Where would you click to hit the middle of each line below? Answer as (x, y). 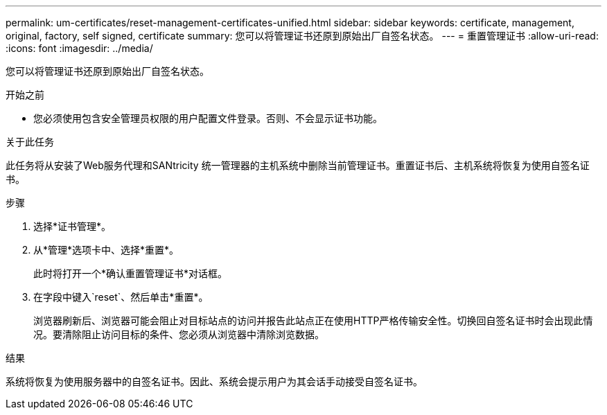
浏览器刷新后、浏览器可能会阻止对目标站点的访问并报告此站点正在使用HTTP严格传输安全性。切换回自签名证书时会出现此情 (313, 320)
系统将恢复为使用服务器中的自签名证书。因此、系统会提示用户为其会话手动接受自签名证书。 (214, 381)
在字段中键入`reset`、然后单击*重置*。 (121, 297)
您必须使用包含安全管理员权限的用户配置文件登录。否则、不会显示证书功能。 (208, 118)
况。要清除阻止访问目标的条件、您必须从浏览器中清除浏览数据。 (179, 334)
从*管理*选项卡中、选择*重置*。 (106, 250)
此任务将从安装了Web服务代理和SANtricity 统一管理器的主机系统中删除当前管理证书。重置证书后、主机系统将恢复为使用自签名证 (298, 165)
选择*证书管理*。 (72, 226)
